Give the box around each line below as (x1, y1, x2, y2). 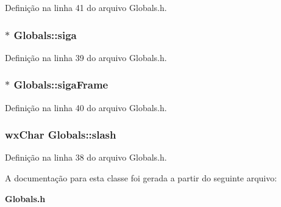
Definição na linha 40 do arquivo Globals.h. (5, 101, 167, 114)
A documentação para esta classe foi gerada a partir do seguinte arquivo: (5, 172, 277, 184)
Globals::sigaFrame (13, 77, 108, 92)
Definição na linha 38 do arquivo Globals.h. (5, 151, 167, 164)
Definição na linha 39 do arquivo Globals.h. (5, 51, 167, 64)
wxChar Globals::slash (5, 127, 116, 142)
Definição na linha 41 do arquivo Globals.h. (5, 1, 167, 13)
